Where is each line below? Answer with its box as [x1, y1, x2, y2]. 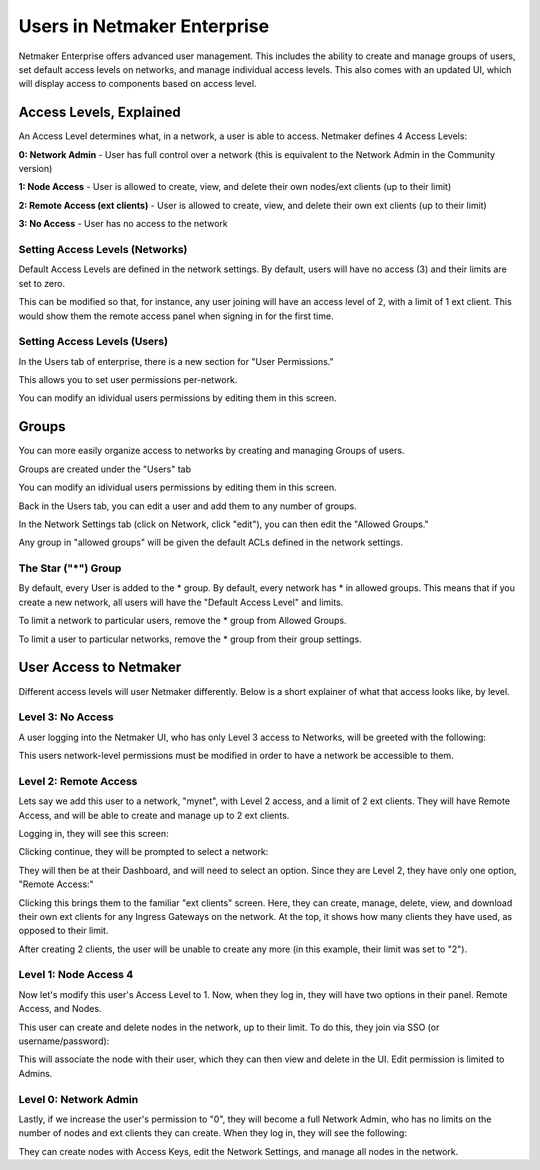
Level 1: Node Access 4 [18, 968, 134, 982]
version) [18, 163, 53, 175]
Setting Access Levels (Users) [18, 335, 169, 349]
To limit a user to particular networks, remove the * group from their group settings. [18, 633, 362, 645]
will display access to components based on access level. [18, 78, 257, 90]
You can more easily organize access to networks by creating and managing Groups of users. [18, 445, 405, 457]
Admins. [18, 1067, 53, 1079]
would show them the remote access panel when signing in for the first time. [18, 310, 334, 322]
